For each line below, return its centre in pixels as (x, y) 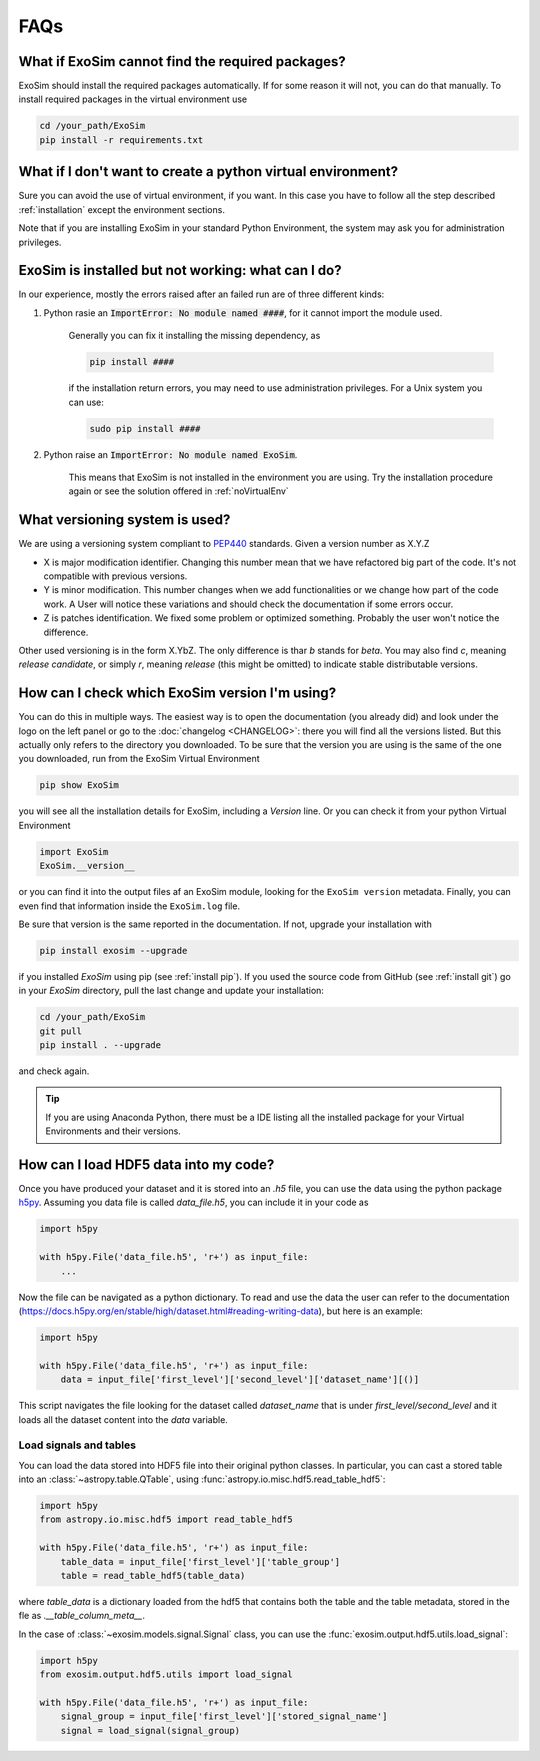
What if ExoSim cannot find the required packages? (182, 61)
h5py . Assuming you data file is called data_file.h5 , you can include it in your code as (193, 1202)
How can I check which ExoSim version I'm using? (177, 693)
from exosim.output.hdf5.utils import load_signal (166, 1674)
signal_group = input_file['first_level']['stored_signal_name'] (224, 1716)
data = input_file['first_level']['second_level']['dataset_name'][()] (240, 1379)
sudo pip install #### (145, 428)
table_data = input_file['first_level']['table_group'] (200, 1561)
